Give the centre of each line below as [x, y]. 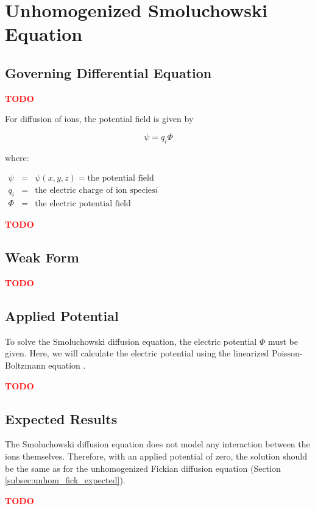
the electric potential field [83, 204]
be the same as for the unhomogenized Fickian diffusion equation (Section [143, 468]
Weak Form [42, 257]
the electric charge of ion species [95, 191]
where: [17, 157]
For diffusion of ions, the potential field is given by [99, 119]
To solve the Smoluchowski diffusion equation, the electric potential [131, 341]
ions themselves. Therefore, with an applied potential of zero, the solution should [156, 456]
